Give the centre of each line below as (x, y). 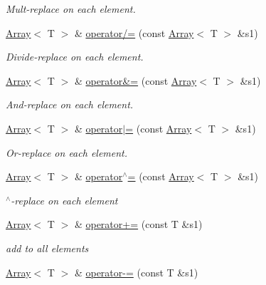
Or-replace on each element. (67, 152)
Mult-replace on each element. (71, 9)
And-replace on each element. (70, 104)
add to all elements (47, 248)
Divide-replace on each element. (75, 57)
